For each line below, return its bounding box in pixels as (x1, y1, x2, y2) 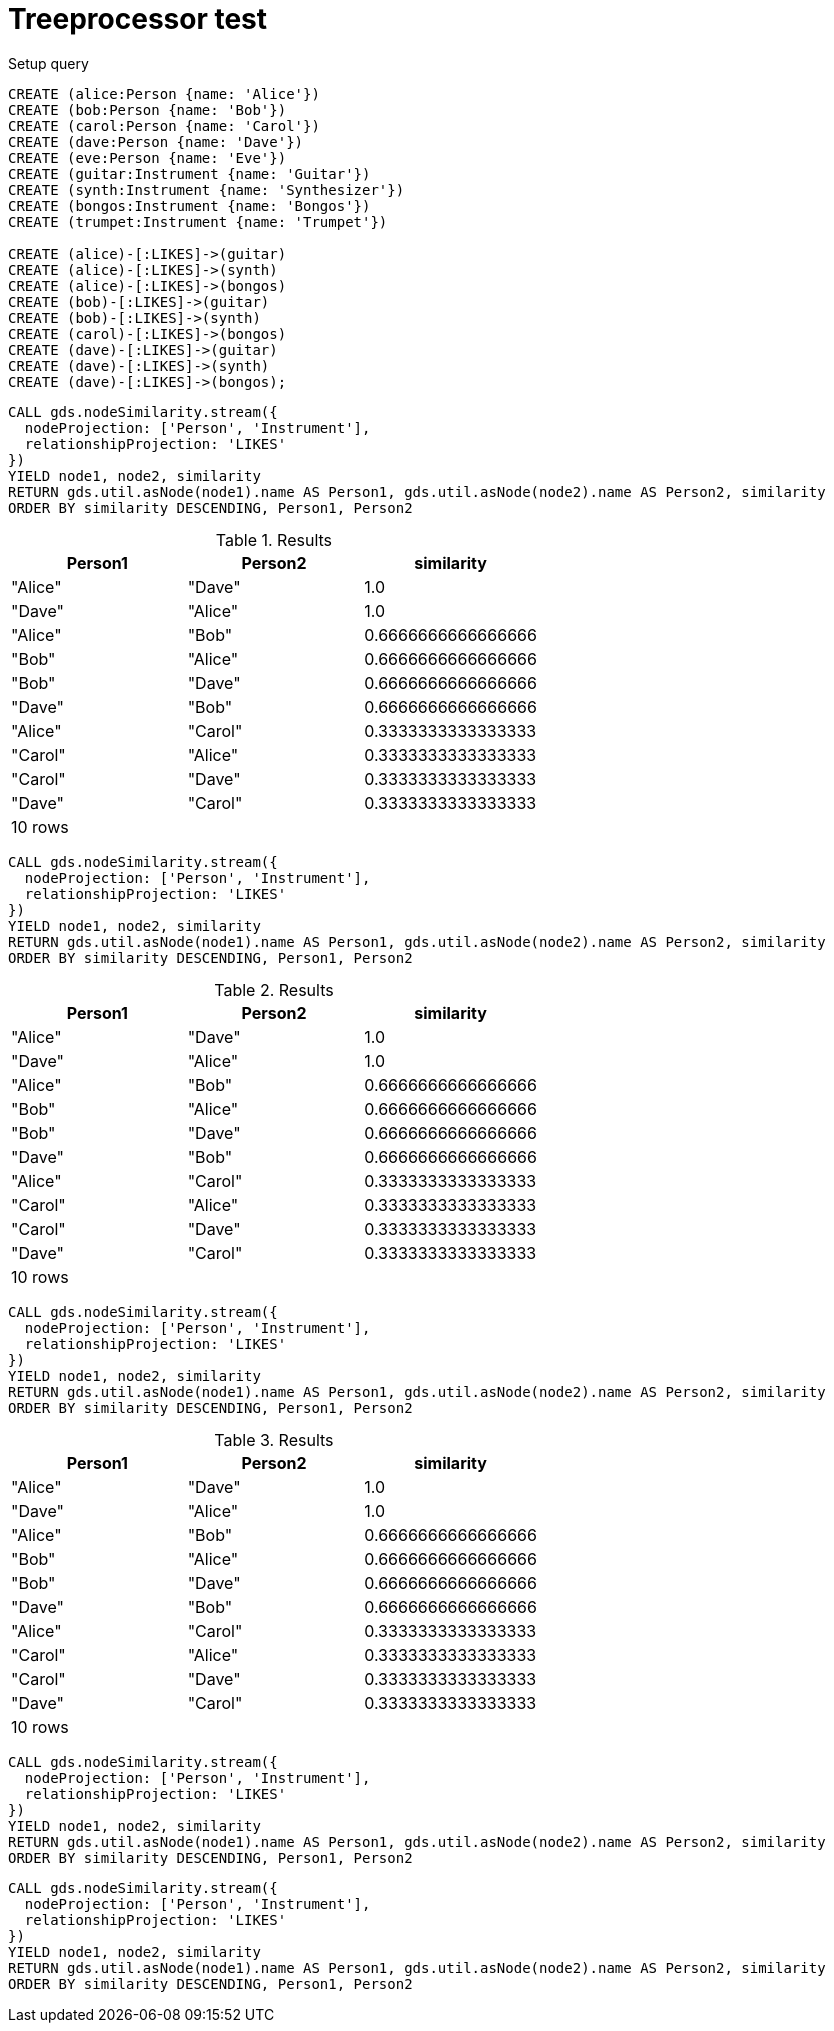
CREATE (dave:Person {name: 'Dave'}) (8, 133, 304, 150)
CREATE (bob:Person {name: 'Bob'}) (8, 101, 287, 118)
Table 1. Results (215, 529, 333, 550)
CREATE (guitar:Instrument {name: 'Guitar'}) (8, 165, 371, 182)
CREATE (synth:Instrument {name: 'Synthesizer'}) (8, 181, 405, 198)
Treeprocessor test (8, 2, 268, 36)
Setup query (8, 54, 89, 72)
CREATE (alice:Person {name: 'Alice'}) (8, 85, 320, 102)
